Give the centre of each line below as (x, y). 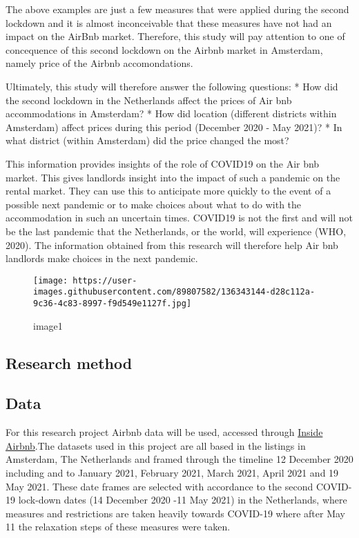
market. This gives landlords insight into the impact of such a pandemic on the (173, 177)
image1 (48, 325)
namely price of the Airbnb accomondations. (99, 63)
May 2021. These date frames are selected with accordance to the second (159, 486)
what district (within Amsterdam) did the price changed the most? (147, 140)
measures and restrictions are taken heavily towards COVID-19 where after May (175, 513)
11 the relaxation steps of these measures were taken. (118, 527)
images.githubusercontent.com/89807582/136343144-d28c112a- (174, 292)
